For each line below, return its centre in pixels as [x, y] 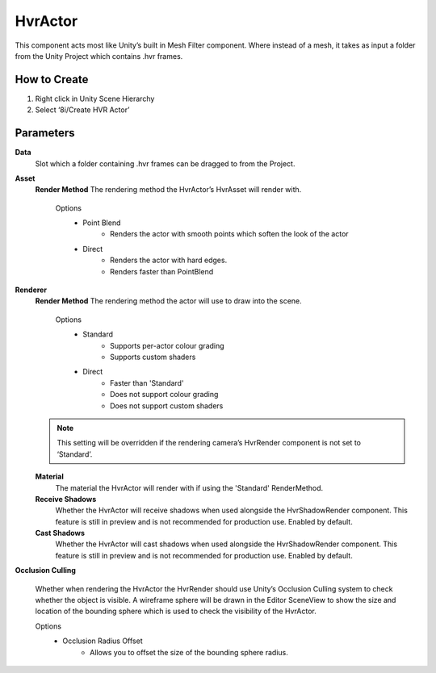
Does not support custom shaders [167, 405]
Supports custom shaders [153, 357]
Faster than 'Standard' [147, 382]
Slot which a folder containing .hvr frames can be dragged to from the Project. [165, 163]
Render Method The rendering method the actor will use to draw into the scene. [168, 301]
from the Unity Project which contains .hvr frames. [99, 56]
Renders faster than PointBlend [162, 271]
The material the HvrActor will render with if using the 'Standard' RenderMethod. [189, 487]
